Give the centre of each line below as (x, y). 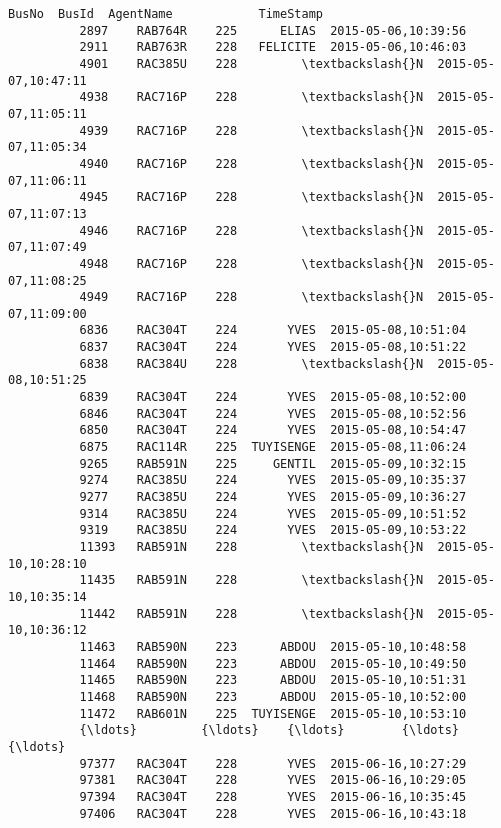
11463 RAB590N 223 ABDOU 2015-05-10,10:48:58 (273, 646)
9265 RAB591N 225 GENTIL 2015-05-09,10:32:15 (273, 463)
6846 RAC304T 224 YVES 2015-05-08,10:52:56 (273, 413)
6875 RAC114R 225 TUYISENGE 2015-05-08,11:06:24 (273, 447)
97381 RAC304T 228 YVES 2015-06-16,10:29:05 (273, 780)
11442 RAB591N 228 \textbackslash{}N (251, 613)
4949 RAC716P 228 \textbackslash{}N (251, 297)
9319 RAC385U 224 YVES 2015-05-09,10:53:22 (273, 530)
